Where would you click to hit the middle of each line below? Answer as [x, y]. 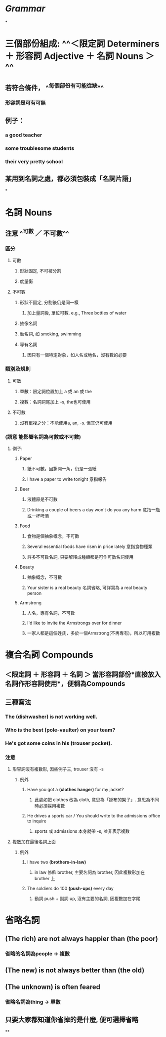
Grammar [25, 9]
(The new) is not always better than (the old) [75, 970]
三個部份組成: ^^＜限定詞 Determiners [82, 44]
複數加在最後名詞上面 [34, 842]
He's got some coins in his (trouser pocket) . [59, 743]
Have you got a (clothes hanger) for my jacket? [76, 789]
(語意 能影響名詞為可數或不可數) [43, 437]
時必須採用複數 [50, 806]
